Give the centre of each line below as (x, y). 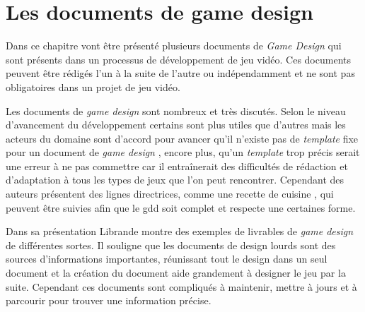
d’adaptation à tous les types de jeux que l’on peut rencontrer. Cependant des (175, 180)
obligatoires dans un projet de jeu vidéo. (93, 86)
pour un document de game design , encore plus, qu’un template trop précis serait (183, 152)
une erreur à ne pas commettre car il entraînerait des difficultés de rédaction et (177, 166)
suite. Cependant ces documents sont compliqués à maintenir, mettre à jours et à (181, 286)
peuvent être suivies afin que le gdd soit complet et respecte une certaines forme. (181, 207)
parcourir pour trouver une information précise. (109, 300)
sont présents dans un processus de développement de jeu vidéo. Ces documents (178, 59)
